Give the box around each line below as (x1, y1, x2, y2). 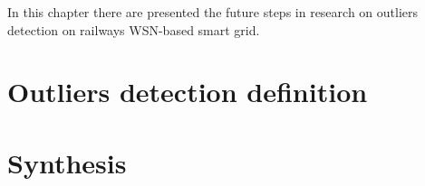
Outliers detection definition (7, 73, 368, 110)
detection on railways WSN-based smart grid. (7, 20, 260, 39)
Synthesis (7, 144, 127, 181)
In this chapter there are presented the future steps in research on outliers (7, 3, 419, 21)
